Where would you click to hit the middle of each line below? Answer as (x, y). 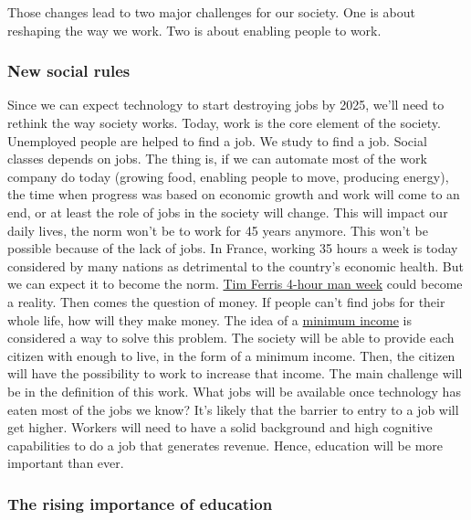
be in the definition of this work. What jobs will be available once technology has (234, 391)
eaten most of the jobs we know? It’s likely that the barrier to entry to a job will (233, 409)
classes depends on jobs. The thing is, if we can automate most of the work (217, 159)
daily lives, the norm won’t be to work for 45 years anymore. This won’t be (218, 230)
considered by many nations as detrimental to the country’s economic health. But (235, 265)
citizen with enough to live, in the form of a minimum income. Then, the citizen (231, 355)
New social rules (69, 71)
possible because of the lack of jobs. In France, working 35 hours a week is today (233, 248)
